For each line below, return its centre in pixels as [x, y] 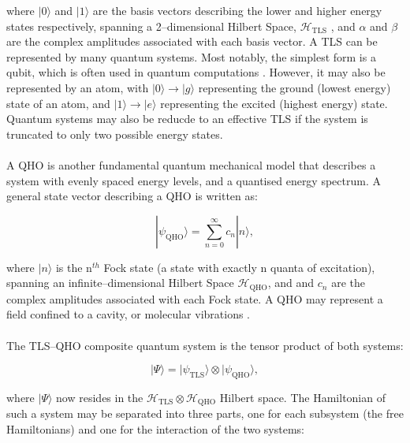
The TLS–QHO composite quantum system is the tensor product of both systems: [205, 345]
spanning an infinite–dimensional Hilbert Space [120, 283]
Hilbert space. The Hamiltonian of [302, 397]
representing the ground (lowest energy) [294, 87]
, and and [291, 283]
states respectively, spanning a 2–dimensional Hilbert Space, [151, 26]
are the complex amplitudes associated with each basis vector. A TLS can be [192, 41]
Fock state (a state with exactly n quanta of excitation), [239, 267]
